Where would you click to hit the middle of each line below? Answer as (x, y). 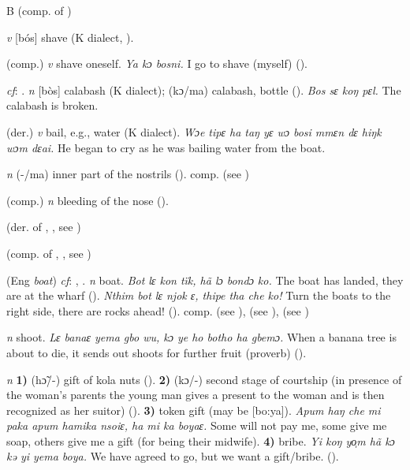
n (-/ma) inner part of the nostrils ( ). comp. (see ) (128, 174)
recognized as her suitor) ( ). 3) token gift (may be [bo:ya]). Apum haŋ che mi (194, 410)
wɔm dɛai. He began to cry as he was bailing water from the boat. (166, 147)
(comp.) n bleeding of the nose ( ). (88, 200)
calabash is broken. (52, 105)
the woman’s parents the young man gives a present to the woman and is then (196, 395)
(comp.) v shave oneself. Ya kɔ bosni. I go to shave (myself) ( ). (157, 63)
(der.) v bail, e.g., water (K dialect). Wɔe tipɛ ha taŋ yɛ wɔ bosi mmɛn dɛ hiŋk (194, 131)
